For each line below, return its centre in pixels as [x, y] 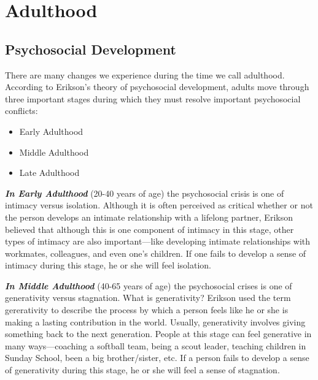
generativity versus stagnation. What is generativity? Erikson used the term [148, 298]
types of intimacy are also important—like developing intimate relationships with [158, 241]
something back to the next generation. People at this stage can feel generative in [158, 334]
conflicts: [21, 111]
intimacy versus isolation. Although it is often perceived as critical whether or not [159, 205]
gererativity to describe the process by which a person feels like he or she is [147, 310]
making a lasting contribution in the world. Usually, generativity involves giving [155, 321]
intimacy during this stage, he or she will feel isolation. [108, 265]
